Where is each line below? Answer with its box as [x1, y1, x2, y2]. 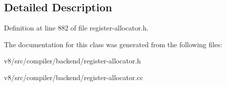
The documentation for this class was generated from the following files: [4, 39, 223, 49]
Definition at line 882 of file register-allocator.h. [4, 23, 149, 33]
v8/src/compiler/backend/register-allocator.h [4, 56, 141, 66]
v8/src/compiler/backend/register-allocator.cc [4, 72, 143, 82]
